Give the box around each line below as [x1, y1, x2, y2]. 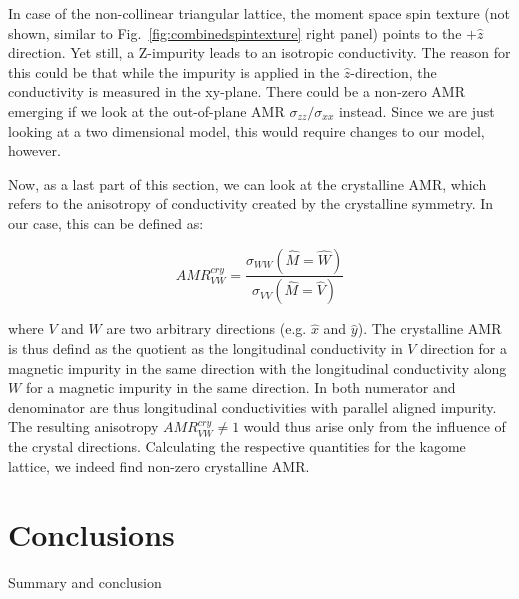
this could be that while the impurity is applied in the [8, 61, 340, 82]
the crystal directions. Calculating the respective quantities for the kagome [8, 435, 466, 456]
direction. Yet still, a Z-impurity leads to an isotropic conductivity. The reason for [8, 42, 511, 63]
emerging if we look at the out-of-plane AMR [8, 100, 285, 121]
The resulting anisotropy [8, 416, 159, 437]
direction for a [420, 338, 508, 358]
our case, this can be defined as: [8, 212, 204, 233]
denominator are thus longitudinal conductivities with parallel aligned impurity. [8, 396, 497, 417]
